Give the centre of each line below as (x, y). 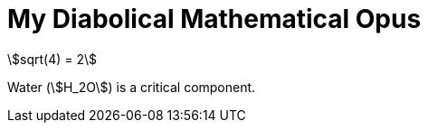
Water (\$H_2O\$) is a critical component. (132, 87)
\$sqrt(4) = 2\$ (52, 59)
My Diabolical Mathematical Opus (214, 19)
